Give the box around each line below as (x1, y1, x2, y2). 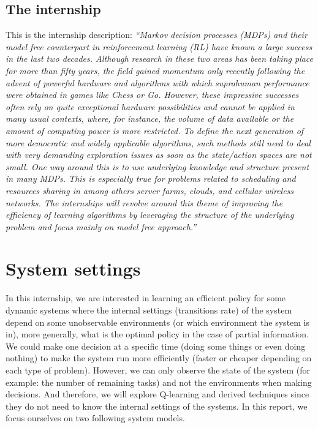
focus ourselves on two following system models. (6, 411, 185, 424)
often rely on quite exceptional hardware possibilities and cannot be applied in (6, 100, 295, 113)
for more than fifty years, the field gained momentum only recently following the (6, 64, 305, 77)
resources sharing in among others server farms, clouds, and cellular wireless (6, 184, 294, 197)
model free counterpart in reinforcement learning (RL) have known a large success (6, 40, 312, 53)
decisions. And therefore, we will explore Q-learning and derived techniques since (6, 388, 309, 400)
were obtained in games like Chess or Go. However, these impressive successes (6, 88, 299, 101)
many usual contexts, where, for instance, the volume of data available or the (6, 112, 294, 125)
